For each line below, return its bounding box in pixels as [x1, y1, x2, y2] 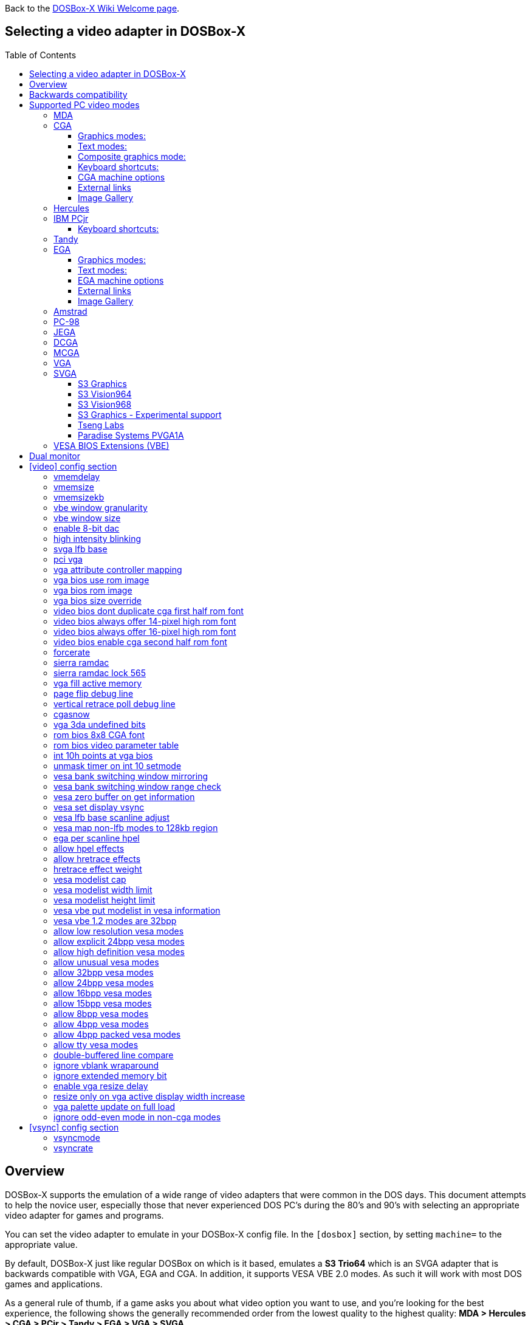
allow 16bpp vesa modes [53, 987, 152, 998]
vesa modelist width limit [53, 884, 152, 895]
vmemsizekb [53, 491, 104, 502]
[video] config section [29, 460, 117, 471]
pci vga [53, 553, 83, 564]
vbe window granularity [53, 502, 148, 513]
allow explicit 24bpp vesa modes [53, 936, 185, 947]
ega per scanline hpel [53, 832, 140, 843]
